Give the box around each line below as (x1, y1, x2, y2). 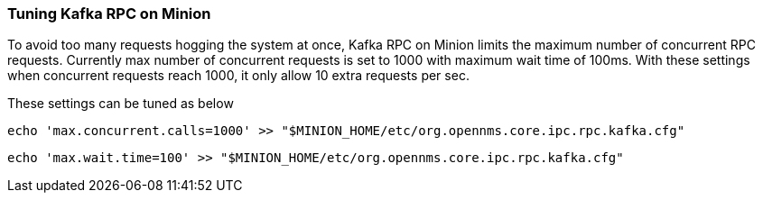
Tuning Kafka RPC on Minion (7, 5, 211, 23)
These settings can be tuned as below (7, 95, 234, 112)
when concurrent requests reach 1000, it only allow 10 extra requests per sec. (7, 68, 470, 84)
